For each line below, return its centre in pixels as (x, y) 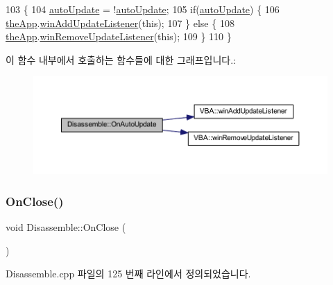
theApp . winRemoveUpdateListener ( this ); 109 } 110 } (119, 36)
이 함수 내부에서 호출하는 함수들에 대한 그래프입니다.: (121, 59)
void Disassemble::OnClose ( (66, 227)
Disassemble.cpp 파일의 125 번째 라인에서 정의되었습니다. (128, 274)
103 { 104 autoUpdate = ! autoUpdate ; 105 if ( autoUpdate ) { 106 (143, 9)
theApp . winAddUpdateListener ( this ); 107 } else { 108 (120, 23)
